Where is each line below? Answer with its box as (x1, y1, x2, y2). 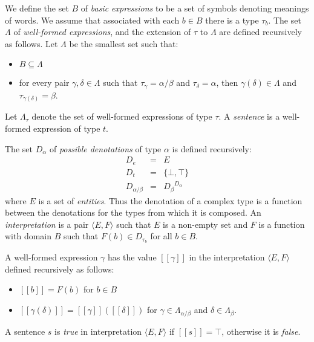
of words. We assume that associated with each (5, 13, 180, 26)
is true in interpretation (54, 324, 142, 337)
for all (150, 230, 172, 242)
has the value (108, 251, 157, 263)
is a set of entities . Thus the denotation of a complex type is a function (38, 194, 303, 207)
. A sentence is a (218, 110, 280, 123)
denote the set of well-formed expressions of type (31, 110, 212, 123)
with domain (5, 230, 52, 242)
